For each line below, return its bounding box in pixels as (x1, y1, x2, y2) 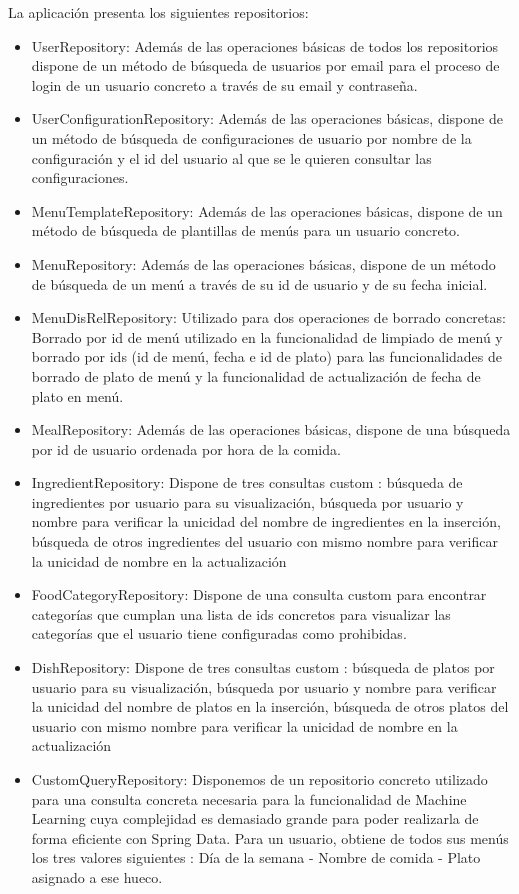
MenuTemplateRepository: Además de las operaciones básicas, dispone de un (31, 200, 503, 221)
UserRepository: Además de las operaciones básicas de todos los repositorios (31, 35, 499, 56)
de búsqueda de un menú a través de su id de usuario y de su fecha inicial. (31, 273, 488, 294)
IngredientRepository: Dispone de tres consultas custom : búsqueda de (31, 472, 463, 493)
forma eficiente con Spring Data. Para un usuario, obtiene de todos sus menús (31, 827, 509, 848)
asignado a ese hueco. (31, 866, 163, 887)
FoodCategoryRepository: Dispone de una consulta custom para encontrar (31, 584, 487, 605)
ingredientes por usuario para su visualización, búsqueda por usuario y (31, 491, 464, 512)
